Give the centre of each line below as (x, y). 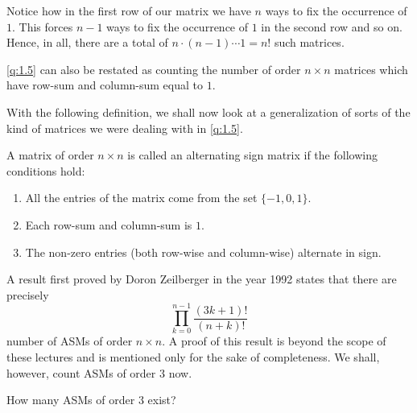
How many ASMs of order (71, 400)
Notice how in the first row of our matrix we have (129, 10)
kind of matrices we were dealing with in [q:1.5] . (125, 128)
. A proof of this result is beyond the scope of (274, 341)
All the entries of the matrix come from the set (141, 198)
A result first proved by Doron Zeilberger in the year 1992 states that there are (202, 279)
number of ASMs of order (70, 341)
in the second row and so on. (332, 26)
